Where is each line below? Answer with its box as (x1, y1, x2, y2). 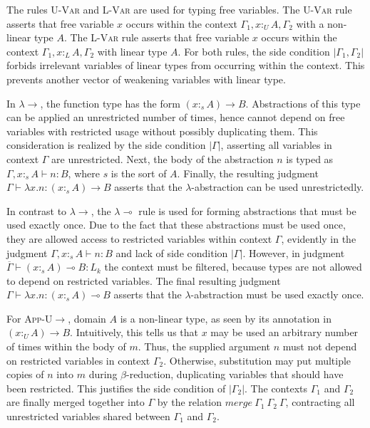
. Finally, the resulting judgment (177, 165, 319, 180)
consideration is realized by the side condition (6, 137, 206, 152)
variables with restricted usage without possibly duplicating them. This (6, 123, 318, 138)
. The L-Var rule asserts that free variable (63, 30, 250, 45)
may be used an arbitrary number (210, 325, 359, 340)
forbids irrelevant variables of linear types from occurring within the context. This (6, 58, 365, 73)
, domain (68, 310, 106, 325)
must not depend (282, 339, 357, 354)
